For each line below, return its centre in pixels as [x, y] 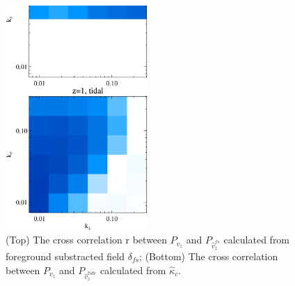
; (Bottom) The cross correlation [209, 256]
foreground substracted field [65, 256]
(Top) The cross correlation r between [87, 240]
